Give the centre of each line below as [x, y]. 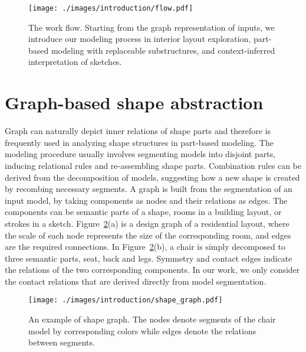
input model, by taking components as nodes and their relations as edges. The [146, 200]
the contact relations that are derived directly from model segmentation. [136, 281]
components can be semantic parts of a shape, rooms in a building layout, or [143, 212]
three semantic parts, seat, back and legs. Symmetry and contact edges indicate [149, 258]
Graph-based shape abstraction [134, 102]
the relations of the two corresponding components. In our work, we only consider [152, 270]
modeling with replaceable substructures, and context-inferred [163, 50]
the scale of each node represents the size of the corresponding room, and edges [148, 235]
